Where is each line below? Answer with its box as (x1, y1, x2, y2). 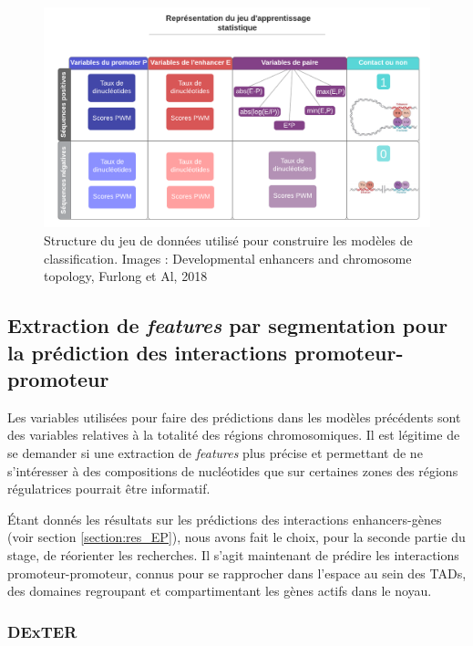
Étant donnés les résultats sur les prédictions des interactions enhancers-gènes (7, 509, 442, 528)
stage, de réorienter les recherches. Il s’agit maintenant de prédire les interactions (7, 545, 459, 564)
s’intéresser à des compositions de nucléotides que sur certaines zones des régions (7, 461, 458, 480)
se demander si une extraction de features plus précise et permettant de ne (7, 443, 423, 462)
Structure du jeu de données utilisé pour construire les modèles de (44, 230, 413, 249)
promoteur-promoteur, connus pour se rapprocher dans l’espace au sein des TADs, (7, 563, 467, 582)
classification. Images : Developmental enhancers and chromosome (44, 248, 412, 267)
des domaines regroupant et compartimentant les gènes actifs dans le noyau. (7, 581, 432, 600)
